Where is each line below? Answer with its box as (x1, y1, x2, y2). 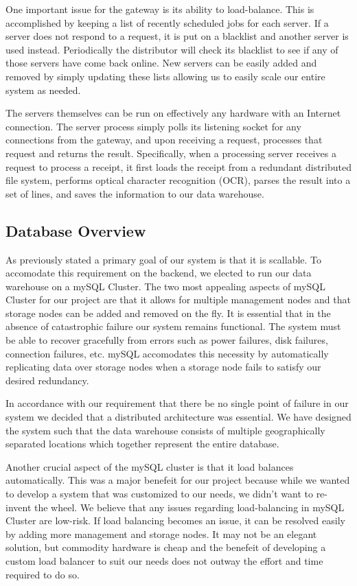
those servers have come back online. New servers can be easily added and (5, 56, 317, 70)
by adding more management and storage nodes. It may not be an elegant (5, 526, 317, 541)
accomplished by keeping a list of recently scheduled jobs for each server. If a (5, 15, 329, 30)
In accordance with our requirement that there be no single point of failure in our (5, 396, 349, 410)
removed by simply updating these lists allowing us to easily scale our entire (5, 69, 325, 83)
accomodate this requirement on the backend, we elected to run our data (5, 266, 312, 280)
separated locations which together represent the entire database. (5, 436, 279, 451)
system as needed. (5, 82, 81, 97)
